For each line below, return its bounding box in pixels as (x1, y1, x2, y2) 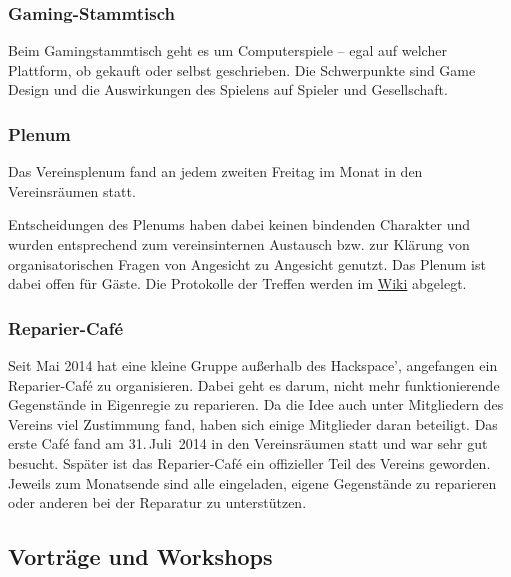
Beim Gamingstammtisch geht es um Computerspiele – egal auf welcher (8, 40, 447, 61)
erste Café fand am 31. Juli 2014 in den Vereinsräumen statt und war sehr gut (8, 433, 488, 454)
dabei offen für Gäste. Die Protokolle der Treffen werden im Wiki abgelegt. (8, 273, 467, 294)
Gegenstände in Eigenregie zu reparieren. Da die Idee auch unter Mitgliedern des (8, 394, 504, 415)
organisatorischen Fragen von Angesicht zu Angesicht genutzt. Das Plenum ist (8, 253, 486, 274)
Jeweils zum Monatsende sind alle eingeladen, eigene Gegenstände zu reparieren (8, 472, 497, 493)
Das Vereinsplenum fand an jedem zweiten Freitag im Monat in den (8, 161, 423, 182)
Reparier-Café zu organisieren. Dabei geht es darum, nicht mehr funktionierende (8, 374, 500, 395)
